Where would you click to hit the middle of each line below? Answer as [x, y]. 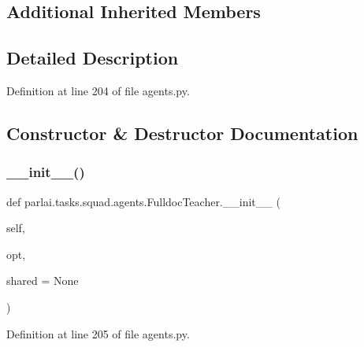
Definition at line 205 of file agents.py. [98, 333]
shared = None [43, 281]
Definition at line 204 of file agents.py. [98, 90]
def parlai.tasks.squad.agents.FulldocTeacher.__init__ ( [143, 201]
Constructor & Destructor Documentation [182, 133]
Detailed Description [93, 58]
